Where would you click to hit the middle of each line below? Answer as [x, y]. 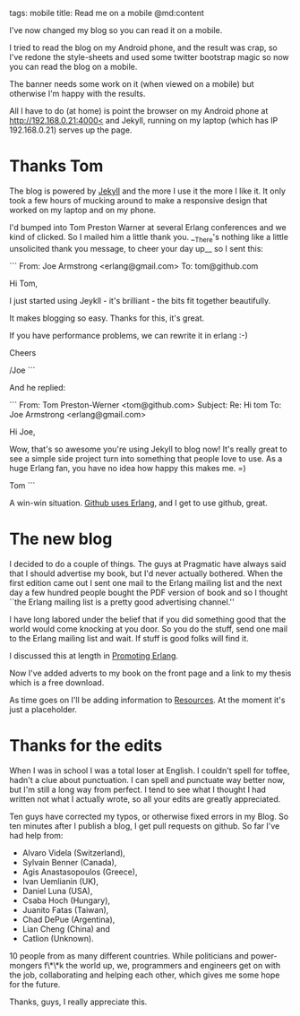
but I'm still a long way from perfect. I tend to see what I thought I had [138, 789]
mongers [26, 965]
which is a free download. [57, 682]
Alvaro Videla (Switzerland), [73, 852]
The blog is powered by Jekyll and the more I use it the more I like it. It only [148, 191]
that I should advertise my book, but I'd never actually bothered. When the [146, 573]
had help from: [36, 835]
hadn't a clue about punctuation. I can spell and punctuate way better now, [147, 779]
